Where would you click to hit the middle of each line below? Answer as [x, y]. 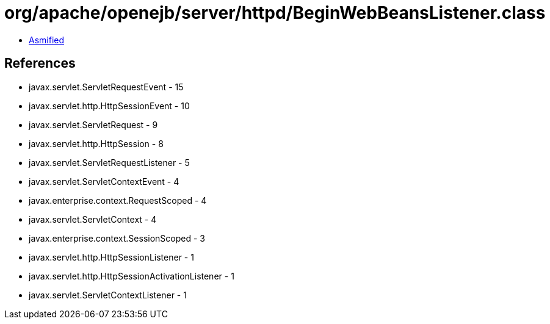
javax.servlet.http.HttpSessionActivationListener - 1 [132, 276]
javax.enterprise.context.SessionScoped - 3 [117, 238]
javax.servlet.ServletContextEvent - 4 [104, 181]
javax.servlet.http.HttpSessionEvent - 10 [109, 106]
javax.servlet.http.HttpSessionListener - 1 [111, 257]
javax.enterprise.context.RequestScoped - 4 [118, 200]
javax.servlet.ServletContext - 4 [93, 219]
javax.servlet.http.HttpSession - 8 [96, 143]
